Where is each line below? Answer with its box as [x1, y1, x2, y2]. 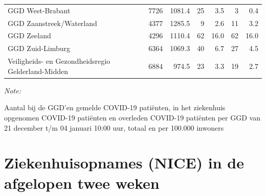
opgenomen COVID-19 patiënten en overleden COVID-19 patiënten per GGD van [4, 112, 260, 122]
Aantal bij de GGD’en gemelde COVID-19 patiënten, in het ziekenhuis [4, 102, 226, 113]
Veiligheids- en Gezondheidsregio [8, 56, 110, 66]
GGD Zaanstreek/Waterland [8, 17, 97, 28]
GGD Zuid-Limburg [8, 43, 70, 54]
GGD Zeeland [8, 30, 51, 41]
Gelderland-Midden [8, 65, 69, 76]
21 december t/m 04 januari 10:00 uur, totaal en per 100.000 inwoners [4, 122, 224, 133]
